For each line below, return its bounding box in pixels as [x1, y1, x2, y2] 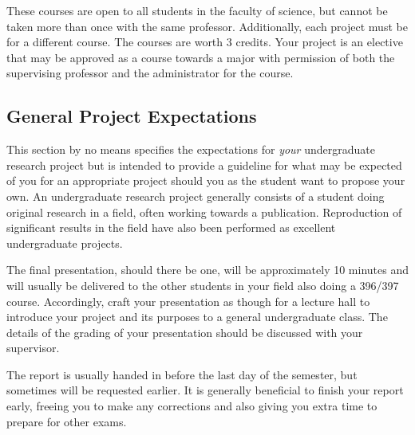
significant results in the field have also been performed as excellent [6, 219, 336, 236]
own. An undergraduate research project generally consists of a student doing [6, 187, 385, 204]
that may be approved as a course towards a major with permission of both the [6, 49, 395, 65]
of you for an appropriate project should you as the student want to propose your [6, 172, 405, 189]
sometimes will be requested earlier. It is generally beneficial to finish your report [6, 382, 404, 398]
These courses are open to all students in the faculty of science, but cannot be [6, 2, 388, 18]
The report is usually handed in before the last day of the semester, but [6, 366, 358, 382]
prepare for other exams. [6, 413, 127, 429]
